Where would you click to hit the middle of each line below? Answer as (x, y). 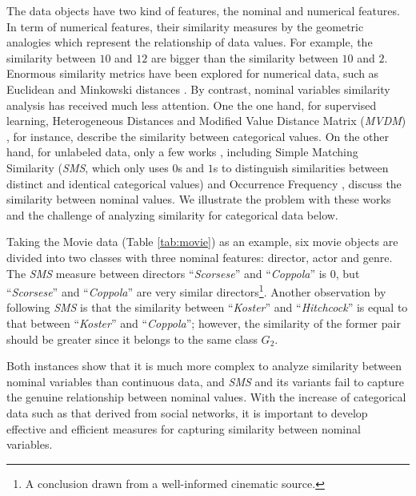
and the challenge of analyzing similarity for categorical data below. (172, 214)
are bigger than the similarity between (244, 57)
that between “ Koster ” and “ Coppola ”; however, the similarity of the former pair (204, 323)
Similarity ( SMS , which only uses (88, 167)
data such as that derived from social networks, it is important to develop (187, 412)
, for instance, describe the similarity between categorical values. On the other (198, 136)
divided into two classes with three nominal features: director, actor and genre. (200, 257)
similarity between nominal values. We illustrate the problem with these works (199, 199)
